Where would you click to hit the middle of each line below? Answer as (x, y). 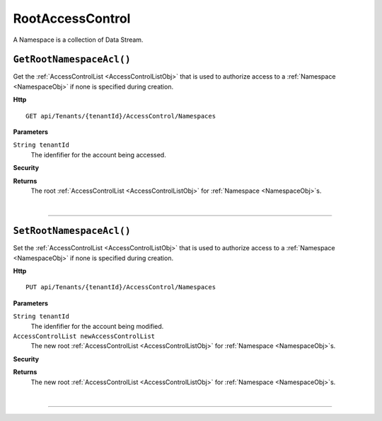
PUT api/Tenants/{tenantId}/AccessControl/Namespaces (121, 287)
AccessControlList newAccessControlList (84, 336)
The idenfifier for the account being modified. (97, 326)
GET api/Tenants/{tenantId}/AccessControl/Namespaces (121, 116)
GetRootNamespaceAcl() (72, 60)
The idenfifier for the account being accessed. (98, 155)
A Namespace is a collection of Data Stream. (78, 40)
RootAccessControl (72, 18)
